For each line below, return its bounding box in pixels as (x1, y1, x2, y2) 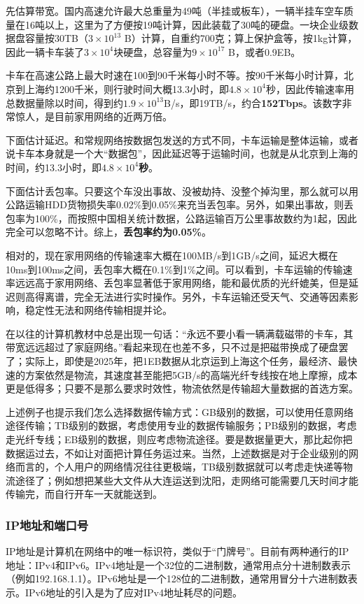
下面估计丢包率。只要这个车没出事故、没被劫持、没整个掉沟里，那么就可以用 (6, 183, 358, 198)
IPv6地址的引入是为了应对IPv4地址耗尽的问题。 (24, 585, 242, 599)
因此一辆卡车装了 (6, 44, 84, 59)
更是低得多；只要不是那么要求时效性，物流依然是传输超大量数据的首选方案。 (6, 381, 358, 396)
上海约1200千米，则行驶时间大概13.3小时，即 (24, 81, 229, 96)
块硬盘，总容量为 (113, 44, 192, 59)
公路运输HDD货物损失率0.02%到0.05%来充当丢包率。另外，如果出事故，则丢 (6, 197, 353, 212)
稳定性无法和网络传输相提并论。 (24, 303, 172, 317)
